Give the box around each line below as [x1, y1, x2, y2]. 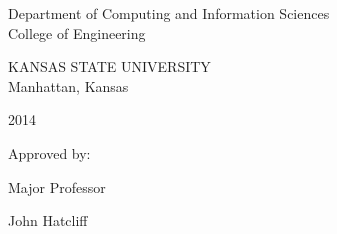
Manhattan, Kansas [8, 75, 129, 96]
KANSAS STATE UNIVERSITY [8, 56, 211, 77]
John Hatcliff [8, 210, 88, 231]
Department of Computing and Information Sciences [8, 3, 330, 23]
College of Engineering [8, 22, 146, 43]
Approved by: [8, 142, 91, 163]
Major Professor [8, 176, 106, 197]
